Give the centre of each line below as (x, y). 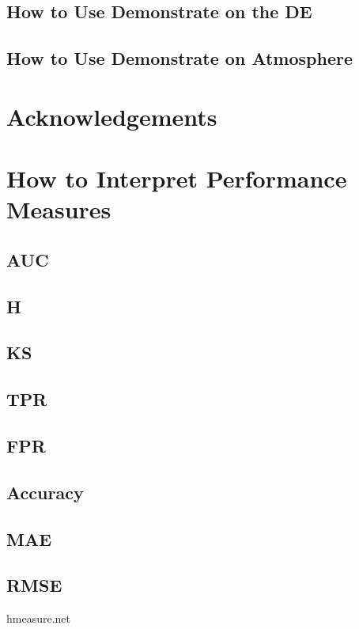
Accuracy (45, 492)
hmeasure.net (39, 618)
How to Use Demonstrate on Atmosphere (179, 58)
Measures (59, 209)
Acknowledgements (112, 116)
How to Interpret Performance (177, 178)
